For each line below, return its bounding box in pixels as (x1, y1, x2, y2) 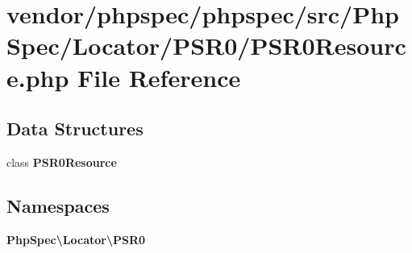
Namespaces (6, 193, 110, 218)
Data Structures (6, 116, 144, 141)
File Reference (77, 60, 241, 93)
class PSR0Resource (6, 153, 117, 170)
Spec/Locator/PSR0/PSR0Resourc (6, 29, 406, 62)
